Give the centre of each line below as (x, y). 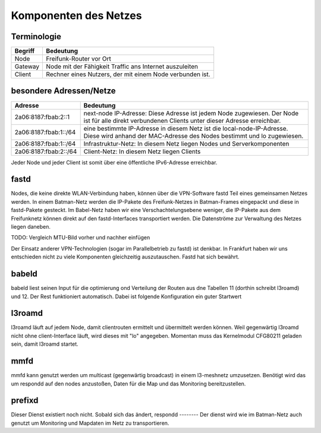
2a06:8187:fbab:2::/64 (46, 151)
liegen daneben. (31, 227)
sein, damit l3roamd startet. (45, 344)
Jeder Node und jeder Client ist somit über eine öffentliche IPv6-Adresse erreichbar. (114, 162)
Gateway (27, 67)
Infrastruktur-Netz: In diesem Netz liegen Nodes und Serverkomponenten (186, 144)
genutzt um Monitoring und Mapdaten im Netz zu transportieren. (90, 423)
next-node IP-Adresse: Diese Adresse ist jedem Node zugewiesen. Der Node (191, 113)
